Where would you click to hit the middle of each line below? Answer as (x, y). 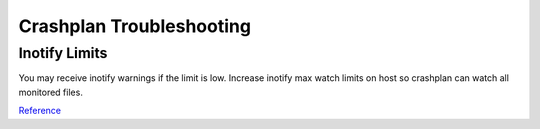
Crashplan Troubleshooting (135, 26)
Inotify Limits (63, 53)
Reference (40, 111)
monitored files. (51, 92)
